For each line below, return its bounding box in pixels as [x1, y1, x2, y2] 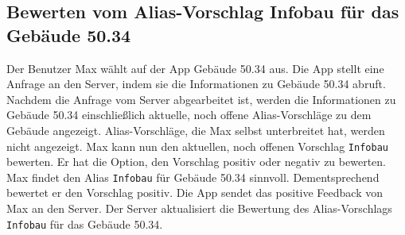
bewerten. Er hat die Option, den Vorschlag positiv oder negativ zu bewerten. [6, 153, 386, 170]
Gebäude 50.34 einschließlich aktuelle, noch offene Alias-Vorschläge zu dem [6, 106, 372, 123]
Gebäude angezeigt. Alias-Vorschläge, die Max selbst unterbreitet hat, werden [6, 121, 385, 138]
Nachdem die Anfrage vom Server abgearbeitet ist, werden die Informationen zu [6, 91, 396, 107]
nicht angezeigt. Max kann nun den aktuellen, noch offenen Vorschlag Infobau [6, 137, 388, 154]
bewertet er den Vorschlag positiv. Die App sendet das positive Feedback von [6, 184, 383, 201]
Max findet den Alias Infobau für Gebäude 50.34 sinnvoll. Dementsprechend [6, 168, 380, 185]
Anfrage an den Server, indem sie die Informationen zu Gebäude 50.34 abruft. [6, 75, 386, 92]
